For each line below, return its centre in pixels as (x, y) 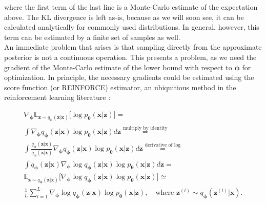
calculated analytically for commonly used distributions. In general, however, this (132, 27)
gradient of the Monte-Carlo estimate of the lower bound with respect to (118, 67)
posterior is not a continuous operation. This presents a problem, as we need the (130, 57)
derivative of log (163, 145)
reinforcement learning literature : (57, 97)
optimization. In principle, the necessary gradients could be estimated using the (129, 77)
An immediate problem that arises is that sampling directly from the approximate (133, 47)
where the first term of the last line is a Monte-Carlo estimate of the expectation (131, 7)
